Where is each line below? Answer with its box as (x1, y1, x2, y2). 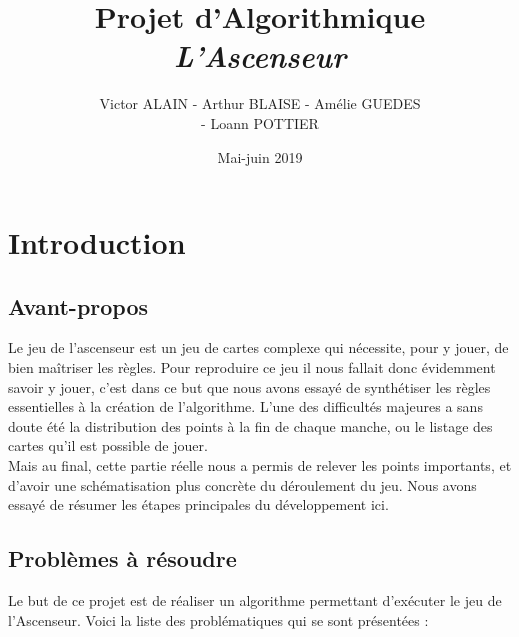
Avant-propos (8, 290, 149, 321)
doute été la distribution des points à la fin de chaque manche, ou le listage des (8, 415, 493, 436)
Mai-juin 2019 (217, 146, 303, 167)
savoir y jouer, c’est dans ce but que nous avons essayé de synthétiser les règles (8, 376, 491, 397)
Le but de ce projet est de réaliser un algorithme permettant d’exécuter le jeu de (8, 590, 502, 611)
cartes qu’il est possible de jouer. (8, 435, 208, 456)
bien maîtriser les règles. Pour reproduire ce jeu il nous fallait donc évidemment (8, 357, 496, 378)
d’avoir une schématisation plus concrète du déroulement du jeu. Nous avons (8, 474, 477, 495)
